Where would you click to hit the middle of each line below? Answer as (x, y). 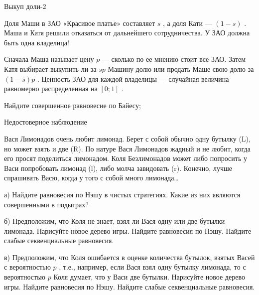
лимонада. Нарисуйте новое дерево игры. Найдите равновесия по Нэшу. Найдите (128, 230)
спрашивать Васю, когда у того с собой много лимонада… (91, 178)
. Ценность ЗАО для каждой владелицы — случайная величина (133, 78)
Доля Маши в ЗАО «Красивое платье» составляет (80, 23)
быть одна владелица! (37, 42)
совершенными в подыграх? (46, 204)
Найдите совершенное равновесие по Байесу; (72, 105)
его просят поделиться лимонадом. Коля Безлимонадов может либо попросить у (126, 158)
